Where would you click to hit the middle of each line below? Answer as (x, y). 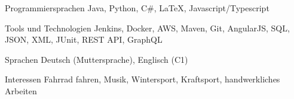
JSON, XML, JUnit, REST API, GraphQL (84, 39)
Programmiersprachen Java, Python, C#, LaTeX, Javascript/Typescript (137, 8)
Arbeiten (21, 90)
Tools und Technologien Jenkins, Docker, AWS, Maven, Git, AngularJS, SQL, (147, 28)
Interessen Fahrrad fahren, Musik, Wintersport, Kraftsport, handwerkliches (143, 79)
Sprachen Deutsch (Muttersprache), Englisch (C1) (97, 59)
